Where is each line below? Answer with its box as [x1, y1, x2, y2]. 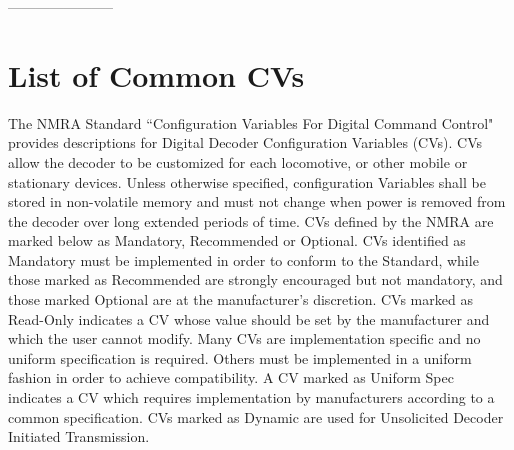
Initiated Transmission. [8, 426, 150, 447]
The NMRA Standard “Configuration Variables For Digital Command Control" [8, 112, 494, 133]
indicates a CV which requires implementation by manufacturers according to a [8, 387, 495, 408]
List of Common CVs [8, 54, 305, 95]
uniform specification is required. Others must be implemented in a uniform [8, 347, 472, 368]
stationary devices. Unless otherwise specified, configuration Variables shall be [8, 171, 486, 192]
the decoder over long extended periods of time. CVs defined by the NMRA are [8, 210, 494, 231]
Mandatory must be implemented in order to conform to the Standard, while [8, 249, 479, 270]
